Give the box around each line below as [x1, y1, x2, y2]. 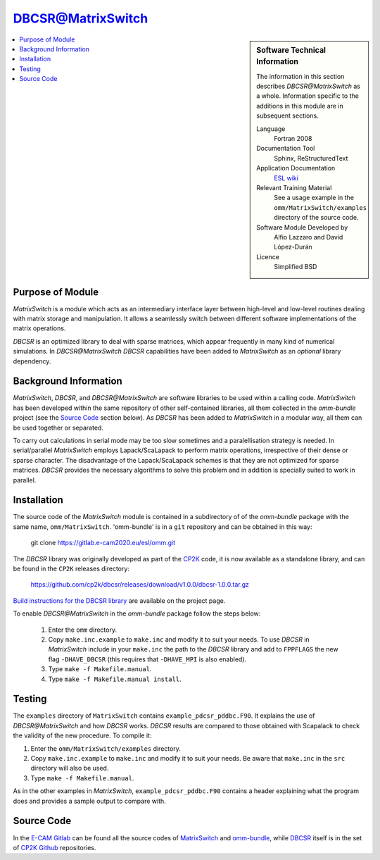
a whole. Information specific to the [256, 92, 359, 100]
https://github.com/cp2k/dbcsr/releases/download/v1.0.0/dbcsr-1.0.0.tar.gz [30, 580, 249, 589]
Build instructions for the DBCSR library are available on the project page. [13, 596, 226, 605]
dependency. [13, 356, 51, 366]
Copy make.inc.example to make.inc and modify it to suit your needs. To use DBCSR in [48, 635, 310, 644]
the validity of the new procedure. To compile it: [13, 731, 152, 740]
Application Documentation [256, 164, 336, 173]
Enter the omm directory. [48, 625, 118, 634]
